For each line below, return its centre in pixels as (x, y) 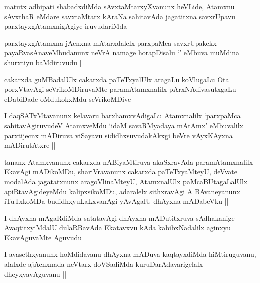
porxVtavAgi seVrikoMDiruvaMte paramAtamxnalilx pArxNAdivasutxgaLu (120, 89)
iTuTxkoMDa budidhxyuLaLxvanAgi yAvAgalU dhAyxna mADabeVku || (116, 201)
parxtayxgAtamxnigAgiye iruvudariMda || (69, 26)
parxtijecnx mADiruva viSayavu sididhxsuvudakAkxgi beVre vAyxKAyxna (118, 135)
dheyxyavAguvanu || (35, 274)
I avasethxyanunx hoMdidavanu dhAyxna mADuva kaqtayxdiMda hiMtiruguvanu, (130, 254)
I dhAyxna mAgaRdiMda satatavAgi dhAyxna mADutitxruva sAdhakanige (119, 218)
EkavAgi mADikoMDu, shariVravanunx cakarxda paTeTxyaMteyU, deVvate (121, 172)
